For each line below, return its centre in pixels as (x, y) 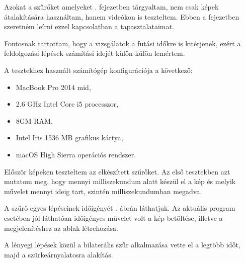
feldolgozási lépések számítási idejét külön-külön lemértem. (95, 53)
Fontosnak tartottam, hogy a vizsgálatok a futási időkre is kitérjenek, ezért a (122, 43)
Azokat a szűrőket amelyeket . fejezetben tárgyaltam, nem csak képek (111, 7)
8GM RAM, (34, 120)
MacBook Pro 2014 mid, (53, 87)
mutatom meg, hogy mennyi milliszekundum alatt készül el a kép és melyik (120, 181)
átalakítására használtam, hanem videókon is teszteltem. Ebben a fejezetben (122, 16)
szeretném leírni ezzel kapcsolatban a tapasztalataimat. (89, 26)
